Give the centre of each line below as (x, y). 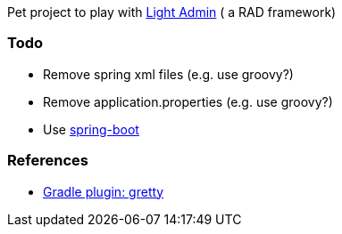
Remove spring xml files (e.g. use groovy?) (168, 74)
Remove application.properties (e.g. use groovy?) (188, 101)
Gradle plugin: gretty (104, 191)
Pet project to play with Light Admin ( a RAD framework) (172, 12)
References (48, 161)
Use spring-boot (91, 129)
